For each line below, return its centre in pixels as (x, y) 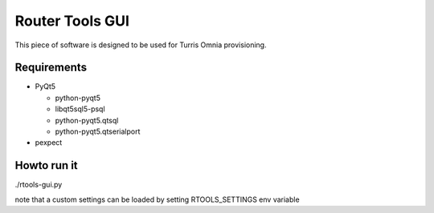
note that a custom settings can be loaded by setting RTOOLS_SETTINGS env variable (158, 199)
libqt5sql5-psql (80, 109)
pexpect (49, 143)
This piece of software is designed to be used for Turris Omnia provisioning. (141, 45)
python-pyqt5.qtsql (87, 120)
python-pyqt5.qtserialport (98, 131)
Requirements (51, 68)
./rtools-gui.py (39, 185)
